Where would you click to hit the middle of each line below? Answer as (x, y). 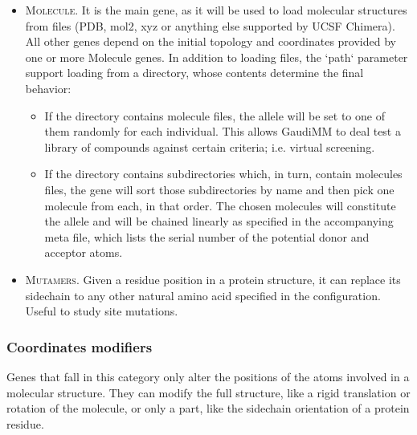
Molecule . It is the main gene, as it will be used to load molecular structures (216, 10)
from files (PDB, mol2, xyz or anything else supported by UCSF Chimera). (210, 25)
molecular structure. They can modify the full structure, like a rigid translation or (208, 392)
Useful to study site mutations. (102, 311)
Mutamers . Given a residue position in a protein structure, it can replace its (213, 279)
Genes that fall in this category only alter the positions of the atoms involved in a (208, 376)
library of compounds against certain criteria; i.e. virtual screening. (210, 146)
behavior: (48, 88)
